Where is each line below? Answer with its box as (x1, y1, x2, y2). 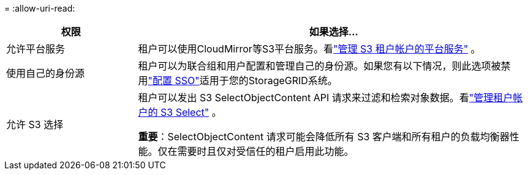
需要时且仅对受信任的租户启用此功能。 (177, 145, 354, 157)
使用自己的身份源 (6, 67, 85, 79)
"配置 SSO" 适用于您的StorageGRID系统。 (148, 74, 338, 87)
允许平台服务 (6, 43, 66, 55)
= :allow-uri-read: (4, 3, 75, 13)
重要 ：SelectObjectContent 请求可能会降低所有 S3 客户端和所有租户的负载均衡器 (138, 130, 510, 143)
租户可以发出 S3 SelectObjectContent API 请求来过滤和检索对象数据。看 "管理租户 (138, 91, 513, 104)
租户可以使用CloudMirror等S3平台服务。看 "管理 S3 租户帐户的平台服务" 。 (138, 43, 481, 55)
